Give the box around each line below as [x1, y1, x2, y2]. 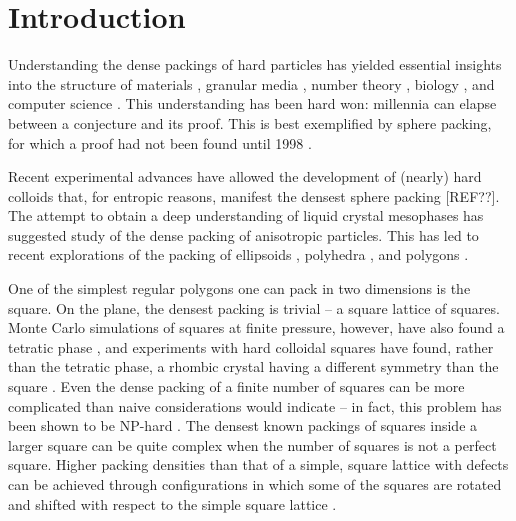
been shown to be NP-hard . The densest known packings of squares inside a [8, 415, 478, 436]
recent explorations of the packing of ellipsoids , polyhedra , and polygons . [8, 244, 469, 265]
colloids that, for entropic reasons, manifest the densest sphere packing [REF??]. [8, 185, 500, 206]
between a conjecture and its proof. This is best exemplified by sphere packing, [8, 112, 492, 133]
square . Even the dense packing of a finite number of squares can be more [8, 376, 465, 397]
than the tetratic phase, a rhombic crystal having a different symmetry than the [8, 356, 499, 377]
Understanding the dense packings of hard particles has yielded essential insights [8, 54, 502, 75]
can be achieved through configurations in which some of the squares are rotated [8, 474, 502, 494]
